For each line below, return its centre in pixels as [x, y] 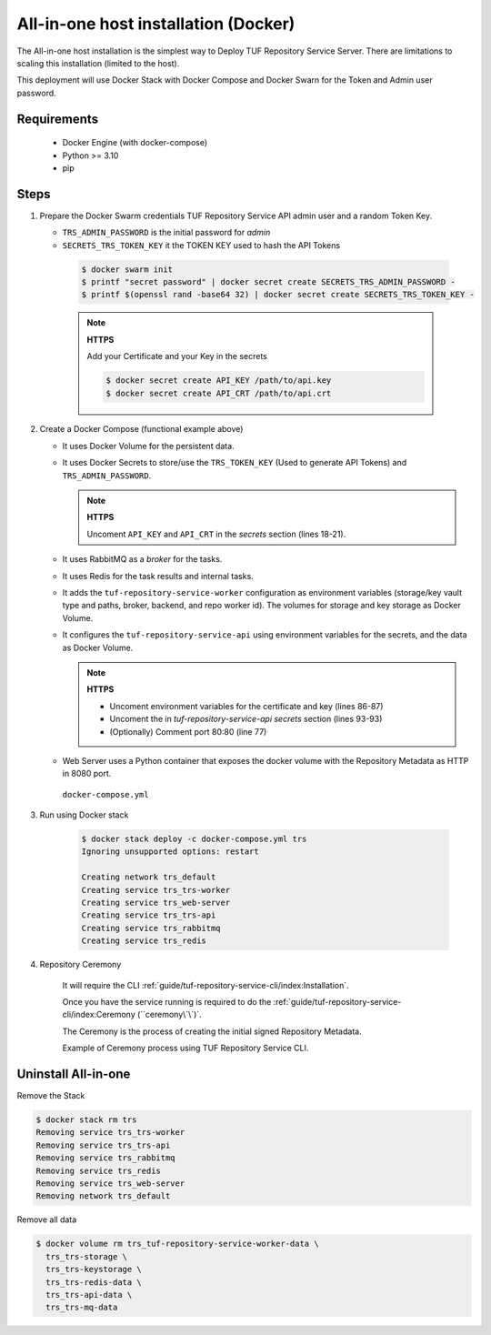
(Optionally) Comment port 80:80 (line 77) [188, 731]
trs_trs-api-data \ [89, 1295]
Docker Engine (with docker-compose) [135, 143]
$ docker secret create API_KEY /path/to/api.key [219, 381]
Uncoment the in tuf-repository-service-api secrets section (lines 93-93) [246, 719]
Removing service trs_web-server [110, 1183]
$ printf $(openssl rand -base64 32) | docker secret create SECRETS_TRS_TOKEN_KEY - [278, 295]
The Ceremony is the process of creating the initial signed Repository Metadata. [212, 1031]
